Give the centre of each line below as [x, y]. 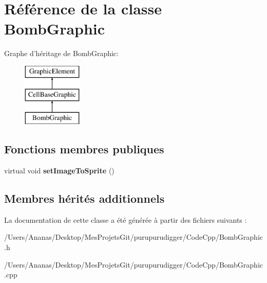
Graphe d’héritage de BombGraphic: [61, 53]
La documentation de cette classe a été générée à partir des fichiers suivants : [126, 219]
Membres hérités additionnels [84, 198]
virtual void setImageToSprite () [59, 171]
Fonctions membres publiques [84, 149]
